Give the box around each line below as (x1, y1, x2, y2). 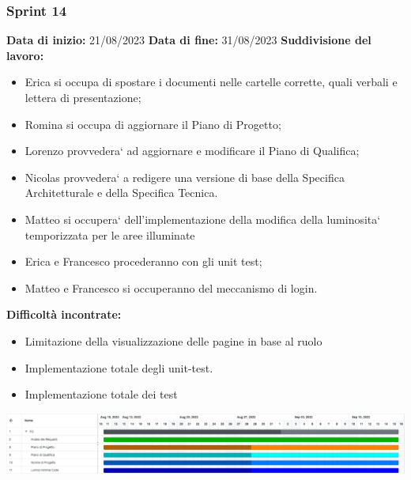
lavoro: (6, 47, 44, 63)
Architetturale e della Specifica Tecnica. (25, 184, 218, 201)
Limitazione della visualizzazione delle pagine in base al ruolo (25, 332, 322, 349)
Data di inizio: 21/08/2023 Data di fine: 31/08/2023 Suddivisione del (6, 32, 371, 48)
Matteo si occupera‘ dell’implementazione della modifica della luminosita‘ (25, 210, 381, 227)
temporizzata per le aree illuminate (25, 226, 195, 243)
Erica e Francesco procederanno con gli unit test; (25, 253, 262, 270)
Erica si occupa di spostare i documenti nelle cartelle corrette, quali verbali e (25, 74, 398, 90)
